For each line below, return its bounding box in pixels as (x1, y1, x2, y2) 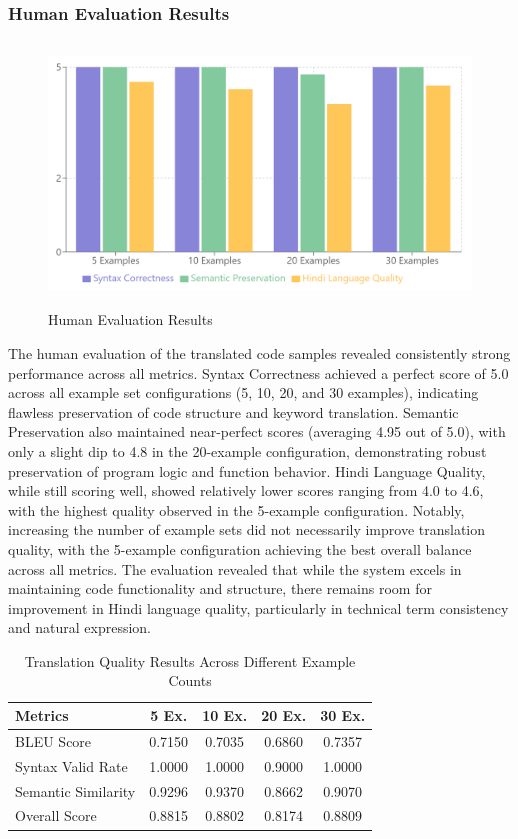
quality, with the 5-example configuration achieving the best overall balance (8, 538, 472, 559)
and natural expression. (8, 617, 151, 638)
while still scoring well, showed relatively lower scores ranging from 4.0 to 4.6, (8, 480, 484, 501)
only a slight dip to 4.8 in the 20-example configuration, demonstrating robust (8, 440, 487, 461)
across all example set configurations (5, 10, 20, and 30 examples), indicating (8, 382, 479, 403)
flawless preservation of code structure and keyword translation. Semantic (8, 401, 459, 422)
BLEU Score (15, 730, 92, 751)
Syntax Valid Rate (15, 755, 128, 776)
